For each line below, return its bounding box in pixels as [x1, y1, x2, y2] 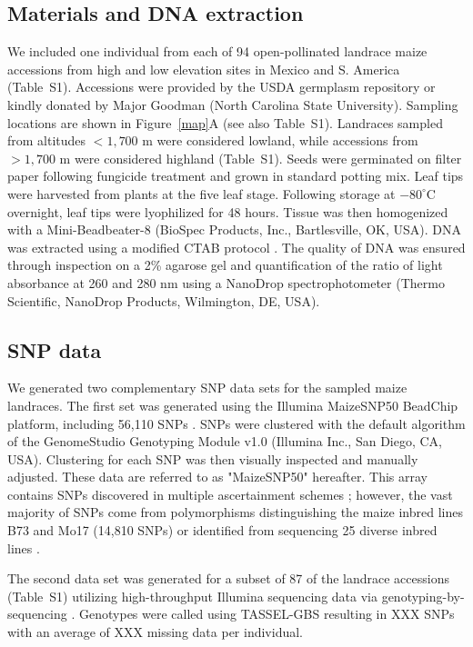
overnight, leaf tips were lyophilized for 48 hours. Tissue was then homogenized [7, 202, 448, 221]
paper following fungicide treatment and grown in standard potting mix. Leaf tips [7, 166, 464, 185]
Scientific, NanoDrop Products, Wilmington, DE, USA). [7, 291, 320, 310]
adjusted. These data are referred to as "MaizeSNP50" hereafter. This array [7, 467, 428, 486]
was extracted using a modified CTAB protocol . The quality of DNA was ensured [7, 237, 466, 256]
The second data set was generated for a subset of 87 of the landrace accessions [7, 569, 449, 588]
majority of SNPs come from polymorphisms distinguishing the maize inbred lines [7, 503, 463, 522]
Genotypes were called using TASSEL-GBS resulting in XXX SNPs [79, 604, 455, 623]
